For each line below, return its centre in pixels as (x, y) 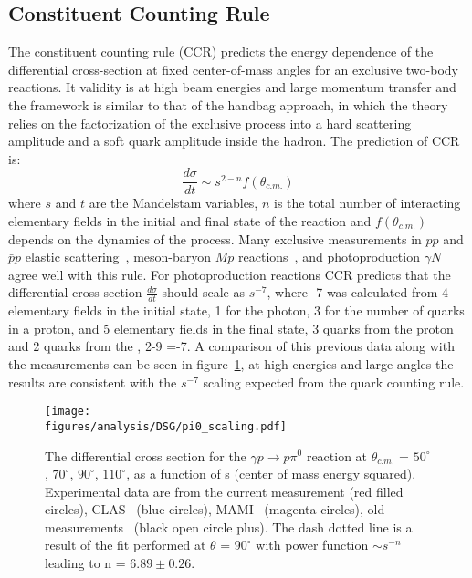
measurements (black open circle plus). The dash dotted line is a (229, 526)
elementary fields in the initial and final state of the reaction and (190, 221)
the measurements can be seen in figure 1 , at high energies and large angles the (231, 364)
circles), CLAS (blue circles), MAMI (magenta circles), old (215, 509)
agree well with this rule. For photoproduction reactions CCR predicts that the (230, 274)
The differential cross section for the (146, 455)
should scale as (203, 292)
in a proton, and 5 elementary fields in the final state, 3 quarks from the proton (231, 328)
